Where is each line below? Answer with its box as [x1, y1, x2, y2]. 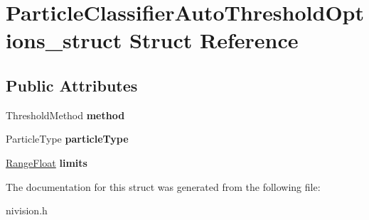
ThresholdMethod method [6, 107, 125, 122]
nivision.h [6, 203, 48, 218]
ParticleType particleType [6, 131, 129, 146]
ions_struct [6, 26, 122, 55]
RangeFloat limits [6, 155, 87, 170]
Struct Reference [129, 26, 299, 55]
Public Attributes [6, 74, 138, 96]
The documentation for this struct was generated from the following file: [6, 179, 321, 194]
